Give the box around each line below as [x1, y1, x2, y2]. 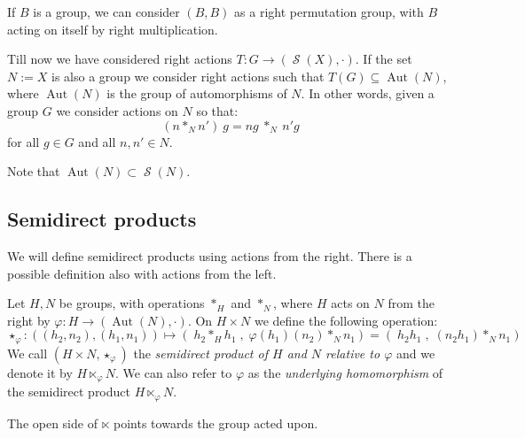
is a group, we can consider [33, 3, 180, 20]
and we [396, 343, 435, 362]
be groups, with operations [59, 294, 205, 312]
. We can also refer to [115, 363, 232, 381]
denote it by [7, 363, 73, 381]
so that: [196, 101, 239, 119]
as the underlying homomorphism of [247, 363, 443, 381]
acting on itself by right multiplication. [7, 19, 218, 38]
